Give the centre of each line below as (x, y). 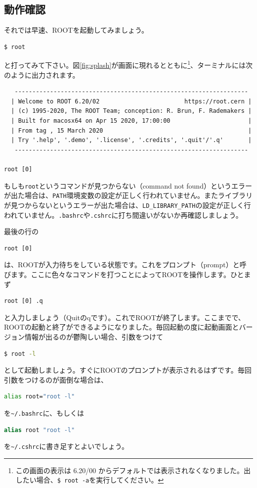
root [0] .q (23, 301)
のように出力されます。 (42, 74)
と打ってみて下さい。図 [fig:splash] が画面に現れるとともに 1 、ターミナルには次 (128, 64)
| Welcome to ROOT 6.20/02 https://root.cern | (131, 101)
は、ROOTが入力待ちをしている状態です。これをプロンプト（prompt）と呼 (125, 265)
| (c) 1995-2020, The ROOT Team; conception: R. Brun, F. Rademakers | (131, 111)
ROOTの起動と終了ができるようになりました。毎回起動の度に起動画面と (122, 327)
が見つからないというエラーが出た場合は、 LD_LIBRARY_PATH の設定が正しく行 (128, 205)
